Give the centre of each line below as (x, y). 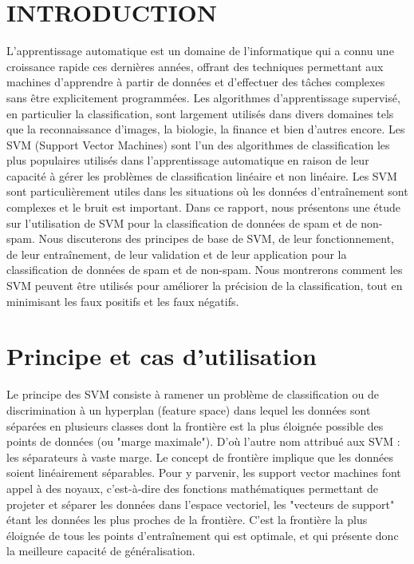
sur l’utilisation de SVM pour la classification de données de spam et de (182, 222)
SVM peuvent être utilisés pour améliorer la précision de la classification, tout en (205, 286)
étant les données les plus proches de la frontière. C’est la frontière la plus (187, 520)
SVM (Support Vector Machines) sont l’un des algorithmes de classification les (198, 144)
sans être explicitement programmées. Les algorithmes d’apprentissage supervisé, (203, 97)
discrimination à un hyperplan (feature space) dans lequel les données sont (189, 409)
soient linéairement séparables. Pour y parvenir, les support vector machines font (204, 473)
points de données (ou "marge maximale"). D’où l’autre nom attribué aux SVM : (203, 441)
